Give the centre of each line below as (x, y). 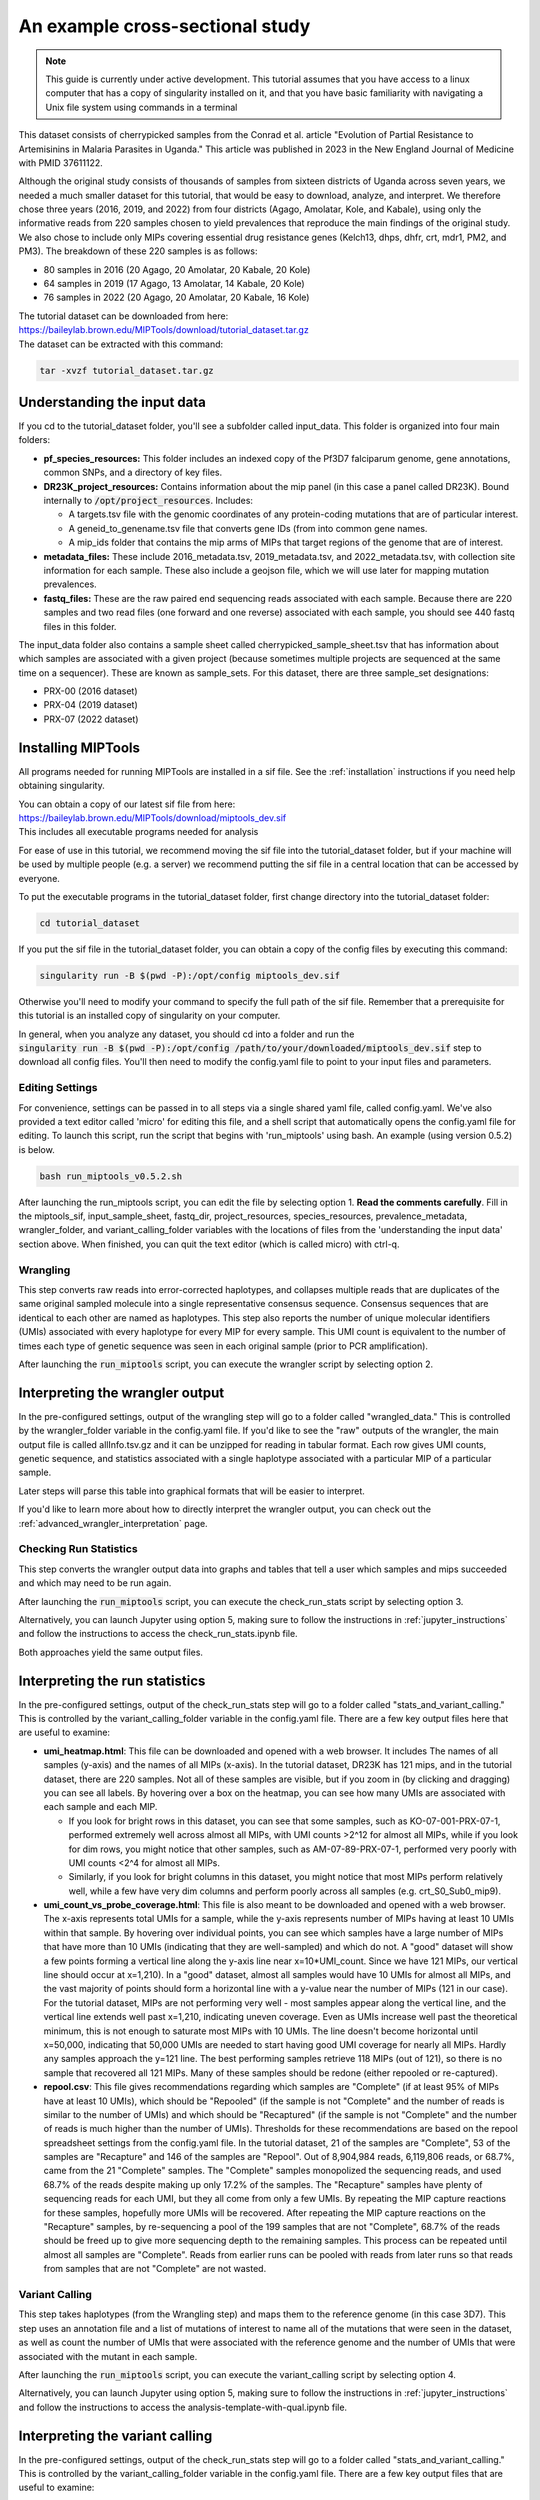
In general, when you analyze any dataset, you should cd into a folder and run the (186, 1034)
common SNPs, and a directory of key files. (133, 472)
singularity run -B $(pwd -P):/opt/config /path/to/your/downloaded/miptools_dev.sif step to (250, 1048)
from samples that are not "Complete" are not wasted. (155, 2269)
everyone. (39, 878)
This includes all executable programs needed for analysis (138, 832)
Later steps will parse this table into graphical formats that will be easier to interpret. (191, 1491)
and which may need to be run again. (95, 1583)
